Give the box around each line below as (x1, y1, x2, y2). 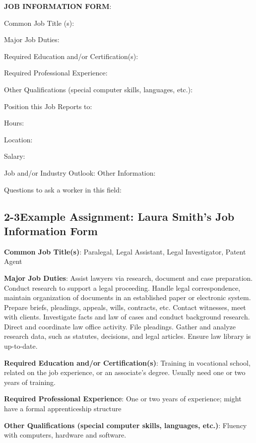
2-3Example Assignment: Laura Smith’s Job (4, 208, 235, 224)
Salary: (4, 151, 25, 161)
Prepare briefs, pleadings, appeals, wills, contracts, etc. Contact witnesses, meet (4, 302, 246, 312)
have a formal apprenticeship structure (4, 403, 122, 414)
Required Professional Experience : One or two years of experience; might (4, 393, 242, 404)
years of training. (4, 377, 56, 387)
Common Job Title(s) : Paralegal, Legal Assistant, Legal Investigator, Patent (4, 246, 246, 256)
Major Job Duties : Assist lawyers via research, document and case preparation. (4, 272, 253, 283)
